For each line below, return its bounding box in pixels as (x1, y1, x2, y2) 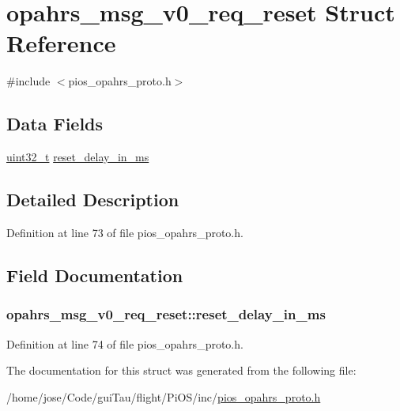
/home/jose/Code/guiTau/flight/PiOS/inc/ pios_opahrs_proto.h (6, 388, 321, 405)
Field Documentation (6, 262, 183, 287)
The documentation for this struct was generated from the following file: (6, 362, 357, 379)
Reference (6, 27, 116, 59)
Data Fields (6, 111, 104, 136)
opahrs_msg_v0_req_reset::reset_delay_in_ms (6, 304, 326, 324)
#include (6, 73, 51, 89)
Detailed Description (6, 187, 179, 212)
